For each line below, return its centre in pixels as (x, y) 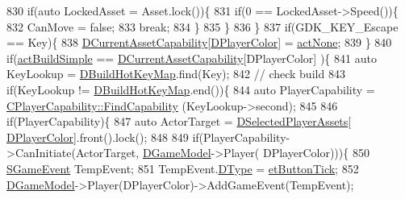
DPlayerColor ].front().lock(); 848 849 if (103, 137)
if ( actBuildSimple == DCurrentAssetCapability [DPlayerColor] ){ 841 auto (192, 58)
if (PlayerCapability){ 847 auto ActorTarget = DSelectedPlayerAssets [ (179, 121)
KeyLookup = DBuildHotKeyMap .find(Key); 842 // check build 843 (176, 74)
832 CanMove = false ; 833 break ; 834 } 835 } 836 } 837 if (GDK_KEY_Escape (202, 26)
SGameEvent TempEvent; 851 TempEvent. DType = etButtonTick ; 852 (183, 168)
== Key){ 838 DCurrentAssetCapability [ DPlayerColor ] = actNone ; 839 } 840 (199, 42)
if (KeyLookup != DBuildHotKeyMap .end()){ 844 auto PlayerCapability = (191, 89)
